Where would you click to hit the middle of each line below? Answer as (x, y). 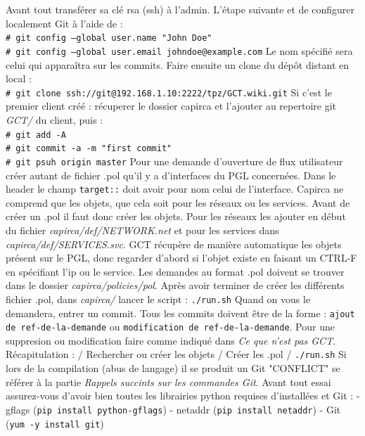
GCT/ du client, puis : (55, 119)
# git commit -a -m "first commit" (89, 149)
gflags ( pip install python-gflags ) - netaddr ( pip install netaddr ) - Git (173, 409)
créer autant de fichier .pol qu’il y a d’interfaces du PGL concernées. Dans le (171, 175)
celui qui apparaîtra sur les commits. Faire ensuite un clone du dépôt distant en (178, 64)
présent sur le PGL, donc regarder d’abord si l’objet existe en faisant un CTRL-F (181, 258)
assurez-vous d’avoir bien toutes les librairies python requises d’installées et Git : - (183, 396)
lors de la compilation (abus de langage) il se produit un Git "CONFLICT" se (173, 368)
